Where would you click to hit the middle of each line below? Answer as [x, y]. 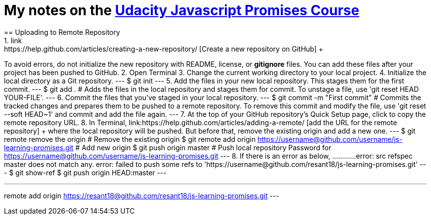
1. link [13, 40]
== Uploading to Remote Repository [62, 32]
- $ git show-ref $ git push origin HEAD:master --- [85, 172]
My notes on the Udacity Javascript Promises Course [182, 10]
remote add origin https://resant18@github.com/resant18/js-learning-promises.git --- [142, 195]
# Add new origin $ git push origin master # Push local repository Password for [203, 147]
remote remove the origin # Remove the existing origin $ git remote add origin [130, 139]
